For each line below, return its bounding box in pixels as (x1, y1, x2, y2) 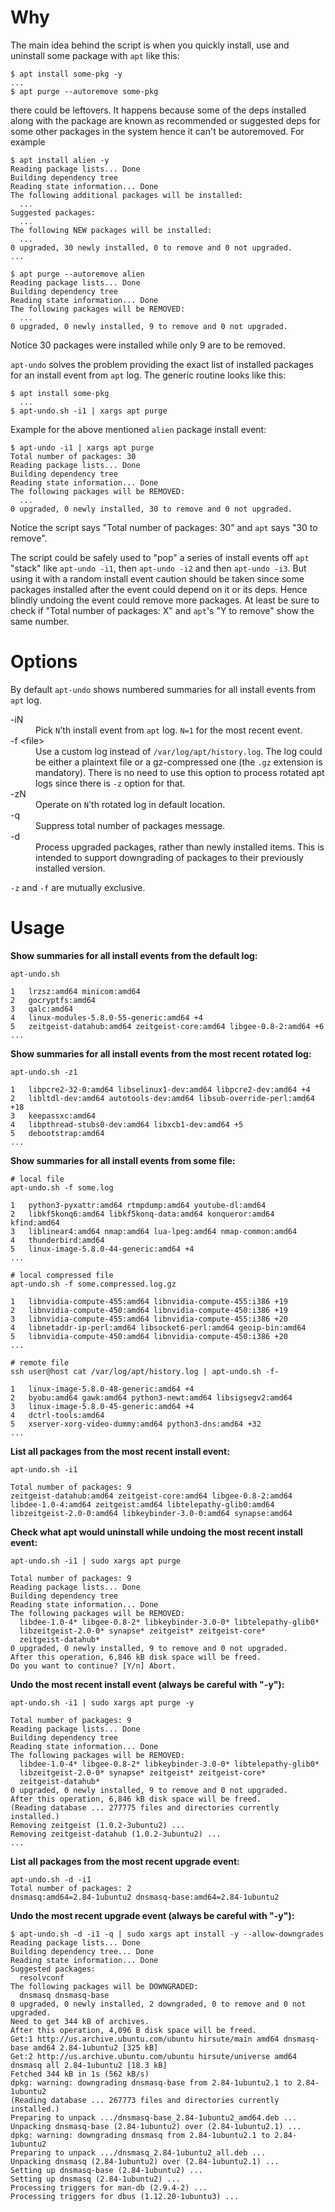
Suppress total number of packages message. (35, 819, 226, 831)
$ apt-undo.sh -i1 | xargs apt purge (10, 406, 168, 416)
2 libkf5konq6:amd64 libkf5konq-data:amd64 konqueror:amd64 (10, 1209, 275, 1219)
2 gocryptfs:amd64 (10, 995, 97, 1005)
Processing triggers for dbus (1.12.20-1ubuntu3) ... (10, 2191, 240, 2201)
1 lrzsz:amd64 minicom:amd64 (10, 986, 141, 996)
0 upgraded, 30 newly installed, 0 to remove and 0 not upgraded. (10, 242, 293, 253)
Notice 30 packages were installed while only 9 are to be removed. (10, 339, 286, 351)
